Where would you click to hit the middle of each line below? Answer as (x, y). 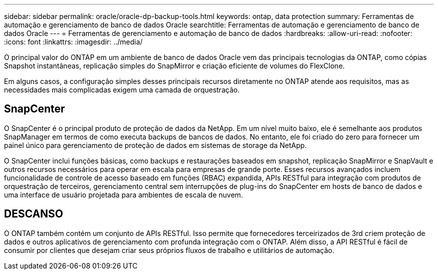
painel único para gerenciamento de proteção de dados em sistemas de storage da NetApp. (155, 145)
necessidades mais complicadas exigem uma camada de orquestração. (122, 90)
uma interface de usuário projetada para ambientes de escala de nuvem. (123, 194)
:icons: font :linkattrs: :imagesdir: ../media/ (73, 42)
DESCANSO (34, 214)
